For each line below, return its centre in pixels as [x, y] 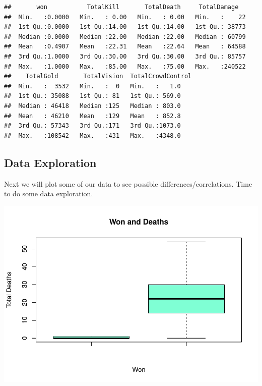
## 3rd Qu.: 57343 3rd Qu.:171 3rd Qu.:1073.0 [92, 126]
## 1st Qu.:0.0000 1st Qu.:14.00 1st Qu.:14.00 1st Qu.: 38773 [125, 27]
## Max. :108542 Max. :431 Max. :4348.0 [92, 135]
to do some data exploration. [49, 194]
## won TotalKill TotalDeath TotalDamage [121, 7]
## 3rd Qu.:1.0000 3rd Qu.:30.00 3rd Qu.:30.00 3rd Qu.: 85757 [125, 56]
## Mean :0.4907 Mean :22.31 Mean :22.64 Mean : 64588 [125, 47]
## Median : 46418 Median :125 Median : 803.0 [92, 106]
